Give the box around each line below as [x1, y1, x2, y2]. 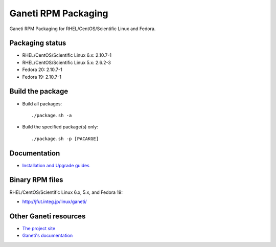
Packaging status [9, 39, 66, 48]
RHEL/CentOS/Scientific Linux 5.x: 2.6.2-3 [22, 59, 111, 65]
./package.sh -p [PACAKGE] [31, 136, 99, 142]
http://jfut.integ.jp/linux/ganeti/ [22, 198, 87, 205]
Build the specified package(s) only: [22, 124, 98, 130]
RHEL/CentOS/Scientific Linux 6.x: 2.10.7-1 [22, 52, 112, 58]
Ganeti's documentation [22, 233, 73, 239]
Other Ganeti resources [9, 212, 86, 220]
